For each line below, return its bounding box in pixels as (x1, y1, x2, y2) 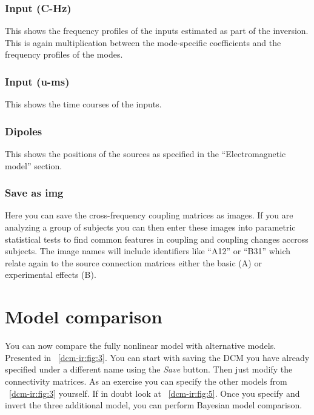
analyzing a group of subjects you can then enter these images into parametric (5, 221, 296, 234)
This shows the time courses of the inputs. (5, 98, 162, 110)
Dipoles (5, 123, 42, 138)
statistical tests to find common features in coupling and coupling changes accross (5, 232, 309, 245)
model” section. (5, 159, 62, 172)
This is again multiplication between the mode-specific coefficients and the (5, 36, 281, 49)
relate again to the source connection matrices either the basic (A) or (5, 256, 262, 269)
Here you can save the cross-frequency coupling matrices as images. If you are (5, 209, 293, 221)
